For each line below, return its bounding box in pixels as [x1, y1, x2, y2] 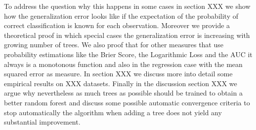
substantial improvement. [4, 117, 81, 127]
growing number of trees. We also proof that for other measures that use [4, 39, 223, 50]
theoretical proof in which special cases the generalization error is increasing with [4, 30, 250, 40]
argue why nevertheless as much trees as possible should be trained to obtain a [4, 88, 243, 98]
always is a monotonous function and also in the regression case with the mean [4, 59, 243, 69]
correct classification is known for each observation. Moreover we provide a [4, 20, 230, 31]
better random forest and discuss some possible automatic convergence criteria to [4, 97, 250, 107]
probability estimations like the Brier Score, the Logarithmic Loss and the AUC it [4, 49, 253, 59]
